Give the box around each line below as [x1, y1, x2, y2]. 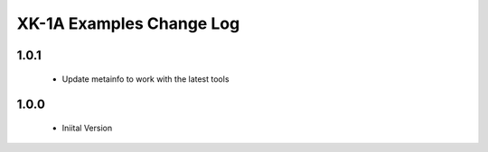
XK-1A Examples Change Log [16, 13, 240, 33]
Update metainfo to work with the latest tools [61, 73, 230, 85]
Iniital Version [61, 122, 113, 133]
